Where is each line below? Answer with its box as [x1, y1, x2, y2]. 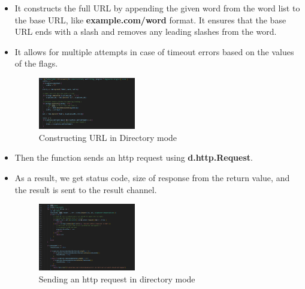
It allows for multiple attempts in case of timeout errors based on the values [14, 45, 294, 58]
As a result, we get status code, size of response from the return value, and [14, 171, 290, 183]
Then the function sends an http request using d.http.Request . [14, 151, 253, 164]
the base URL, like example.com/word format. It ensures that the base [14, 13, 286, 26]
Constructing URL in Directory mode [38, 131, 177, 143]
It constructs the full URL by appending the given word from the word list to [14, 2, 300, 14]
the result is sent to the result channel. [14, 183, 157, 195]
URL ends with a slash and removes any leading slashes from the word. [14, 25, 277, 38]
